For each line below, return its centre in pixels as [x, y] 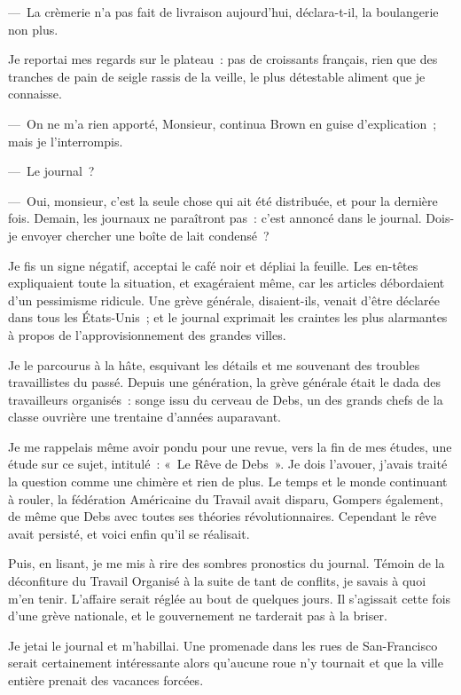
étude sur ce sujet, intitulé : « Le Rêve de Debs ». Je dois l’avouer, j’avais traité [228, 464]
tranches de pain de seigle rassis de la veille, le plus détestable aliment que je [217, 76]
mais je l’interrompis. [66, 141]
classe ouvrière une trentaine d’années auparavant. [145, 417]
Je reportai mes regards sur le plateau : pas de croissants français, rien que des [223, 59]
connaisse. [35, 94]
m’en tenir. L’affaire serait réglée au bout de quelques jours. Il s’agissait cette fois [230, 598]
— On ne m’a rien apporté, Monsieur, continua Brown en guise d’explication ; [223, 123]
